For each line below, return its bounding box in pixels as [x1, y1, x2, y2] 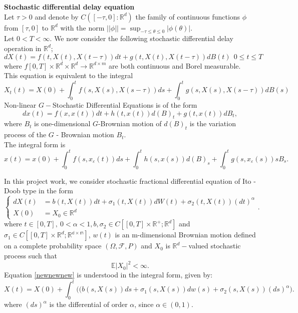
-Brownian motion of [98, 118, 162, 129]
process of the [4, 129, 47, 140]
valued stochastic [188, 240, 241, 251]
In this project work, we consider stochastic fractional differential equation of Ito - [4, 175, 256, 186]
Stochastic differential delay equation [4, 2, 135, 12]
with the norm [60, 22, 105, 33]
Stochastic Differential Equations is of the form [53, 100, 197, 110]
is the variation [189, 118, 236, 129]
